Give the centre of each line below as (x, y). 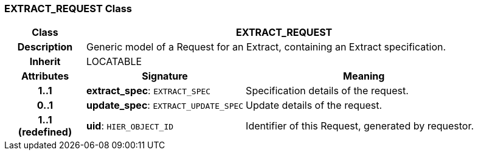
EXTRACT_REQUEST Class (68, 9)
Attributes (45, 76)
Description (45, 47)
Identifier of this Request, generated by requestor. (360, 126)
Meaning (364, 76)
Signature (165, 76)
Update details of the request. (314, 105)
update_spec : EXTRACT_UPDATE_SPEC (165, 105)
